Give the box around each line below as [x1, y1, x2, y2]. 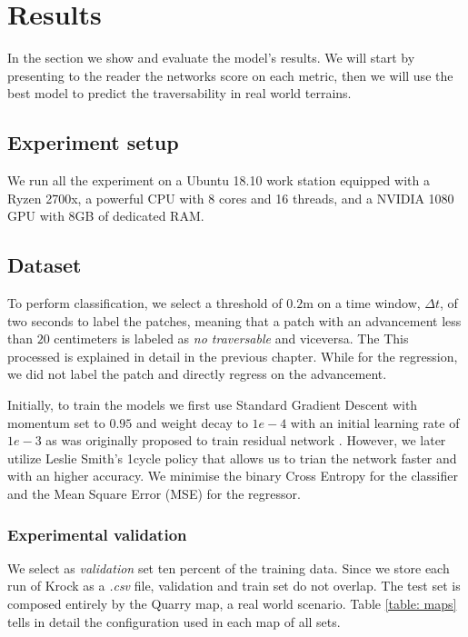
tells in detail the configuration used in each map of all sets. [7, 612, 341, 631]
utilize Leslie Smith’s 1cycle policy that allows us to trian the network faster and [7, 448, 457, 467]
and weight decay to [136, 413, 248, 432]
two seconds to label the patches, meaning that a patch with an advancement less [7, 311, 462, 330]
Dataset [7, 251, 82, 279]
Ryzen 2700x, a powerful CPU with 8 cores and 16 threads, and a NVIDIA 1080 [7, 188, 454, 207]
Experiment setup [7, 128, 179, 156]
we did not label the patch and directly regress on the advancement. [7, 364, 387, 383]
